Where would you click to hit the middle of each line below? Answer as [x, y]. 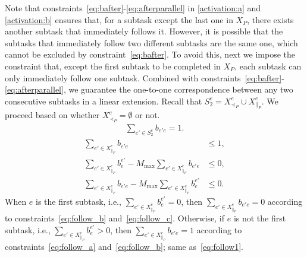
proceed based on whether [52, 115]
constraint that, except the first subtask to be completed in [113, 66]
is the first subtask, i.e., [79, 201]
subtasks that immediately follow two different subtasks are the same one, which [151, 42]
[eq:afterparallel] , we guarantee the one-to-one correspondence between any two [149, 89]
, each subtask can [268, 66]
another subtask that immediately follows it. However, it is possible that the [144, 31]
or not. [148, 115]
